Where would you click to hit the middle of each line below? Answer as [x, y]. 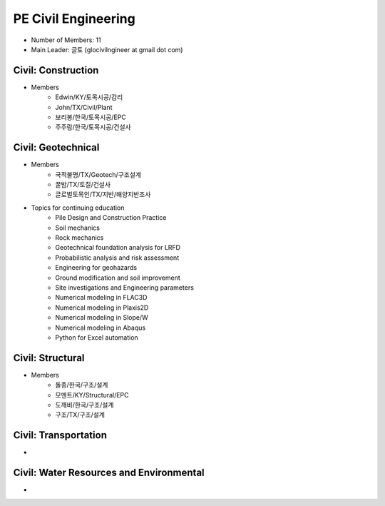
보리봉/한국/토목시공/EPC [91, 117]
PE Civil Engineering [74, 19]
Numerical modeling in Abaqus [101, 328]
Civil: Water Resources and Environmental [109, 473]
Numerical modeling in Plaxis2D [102, 308]
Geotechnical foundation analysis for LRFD [118, 248]
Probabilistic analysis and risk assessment [117, 258]
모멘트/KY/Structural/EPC [92, 395]
